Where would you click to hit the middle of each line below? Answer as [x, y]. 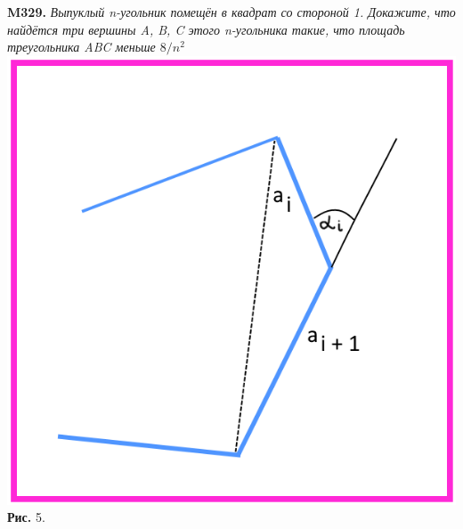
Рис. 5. [26, 517]
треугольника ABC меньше [81, 47]
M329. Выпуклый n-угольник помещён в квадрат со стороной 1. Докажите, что [231, 12]
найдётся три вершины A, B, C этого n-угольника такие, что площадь [206, 29]
